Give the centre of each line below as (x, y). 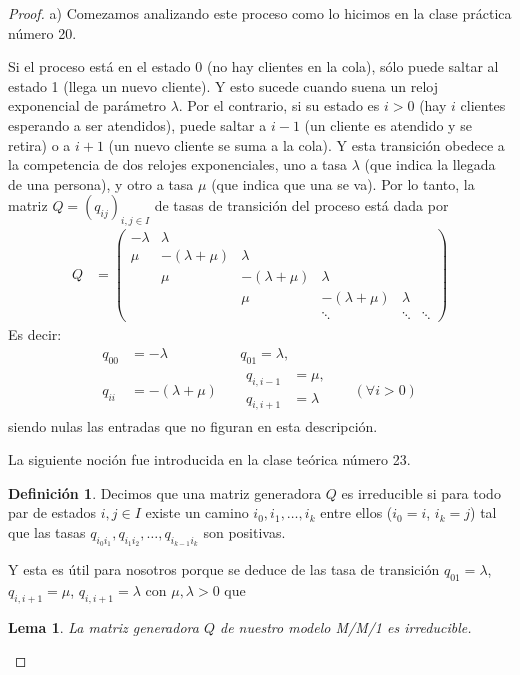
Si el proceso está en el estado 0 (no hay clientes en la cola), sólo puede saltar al (253, 66)
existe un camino (197, 512)
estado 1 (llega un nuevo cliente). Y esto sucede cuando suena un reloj (223, 85)
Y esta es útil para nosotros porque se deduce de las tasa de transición (224, 569)
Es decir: (35, 334)
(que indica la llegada (430, 164)
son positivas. (244, 531)
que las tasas (47, 531)
